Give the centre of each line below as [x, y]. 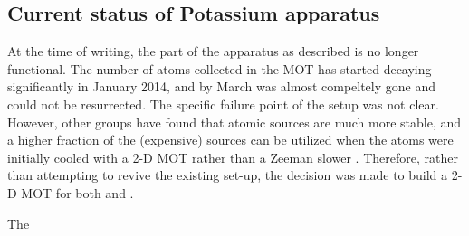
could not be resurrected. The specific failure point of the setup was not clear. [223, 104]
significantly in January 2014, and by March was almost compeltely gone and [222, 86]
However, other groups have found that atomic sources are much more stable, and [234, 122]
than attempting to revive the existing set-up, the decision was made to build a [228, 175]
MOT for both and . [77, 192]
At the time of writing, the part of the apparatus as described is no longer [213, 51]
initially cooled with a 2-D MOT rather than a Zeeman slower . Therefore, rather [233, 157]
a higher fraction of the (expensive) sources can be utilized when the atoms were [230, 140]
